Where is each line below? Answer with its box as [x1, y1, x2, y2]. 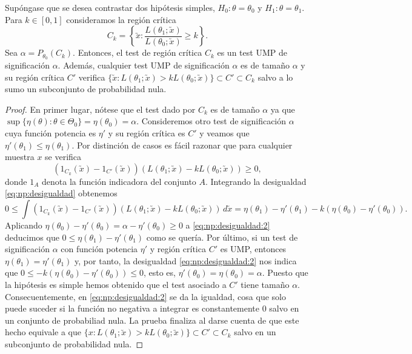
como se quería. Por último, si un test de [146, 230, 298, 243]
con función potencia [61, 242, 138, 255]
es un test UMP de [217, 46, 287, 59]
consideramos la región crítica [66, 13, 176, 25]
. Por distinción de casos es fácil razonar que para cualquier [71, 138, 293, 151]
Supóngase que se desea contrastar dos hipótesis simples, [5, 1, 215, 13]
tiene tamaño [241, 278, 290, 290]
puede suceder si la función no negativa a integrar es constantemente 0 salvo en [5, 302, 299, 315]
